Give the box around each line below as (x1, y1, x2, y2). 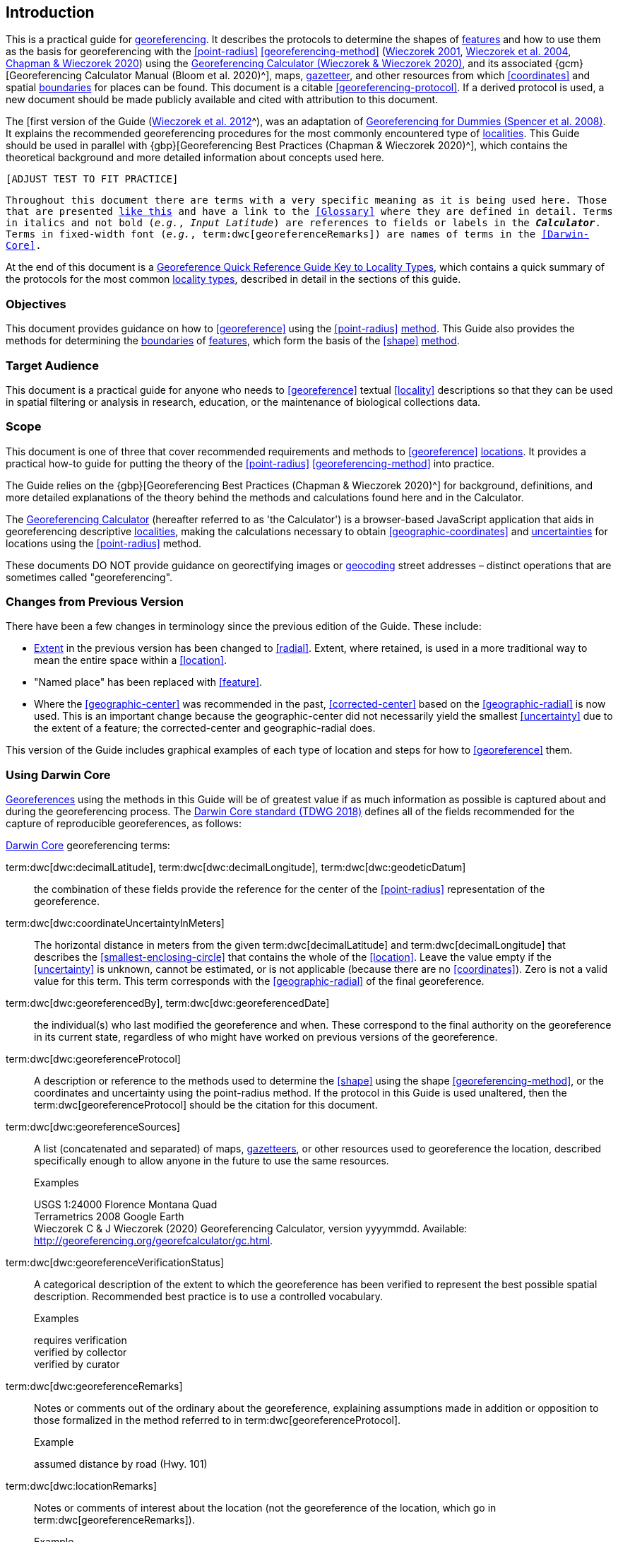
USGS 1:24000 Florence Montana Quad (34, 1198, 218, 1211)
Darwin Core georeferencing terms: (6, 839, 170, 852)
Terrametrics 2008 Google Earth (34, 1210, 184, 1223)
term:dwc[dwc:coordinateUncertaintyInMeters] (6, 917, 225, 930)
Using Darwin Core (6, 767, 111, 782)
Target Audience (6, 358, 99, 373)
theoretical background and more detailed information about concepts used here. (6, 151, 384, 164)
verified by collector (34, 1346, 127, 1359)
